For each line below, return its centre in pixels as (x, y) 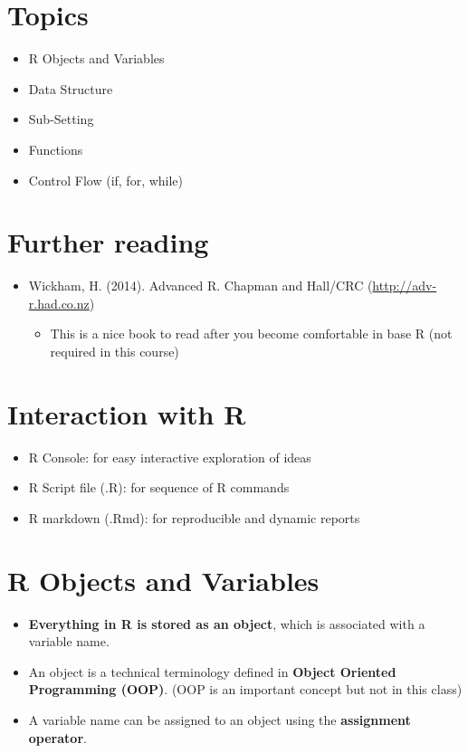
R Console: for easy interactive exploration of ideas (170, 457)
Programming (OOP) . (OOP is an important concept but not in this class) (245, 689)
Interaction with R (127, 413)
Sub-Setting (61, 119)
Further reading (108, 242)
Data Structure (71, 88)
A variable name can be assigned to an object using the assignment (220, 720)
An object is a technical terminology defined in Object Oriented (212, 671)
